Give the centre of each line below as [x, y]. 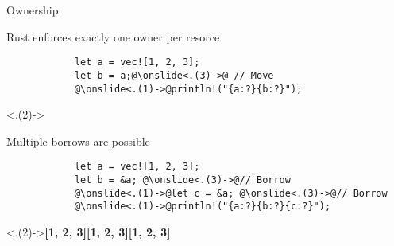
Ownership [33, 10]
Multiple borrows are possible [78, 141]
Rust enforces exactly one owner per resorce [113, 36]
